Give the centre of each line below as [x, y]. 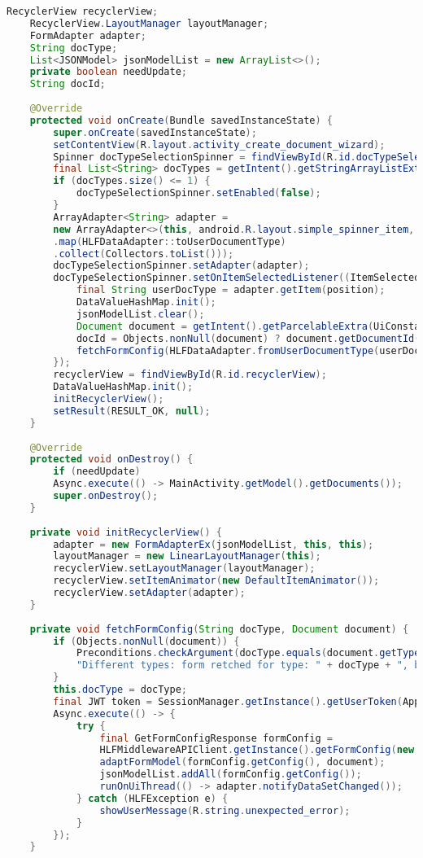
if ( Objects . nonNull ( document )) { [146, 641]
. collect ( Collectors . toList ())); [144, 254]
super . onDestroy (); [106, 496]
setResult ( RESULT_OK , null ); [132, 411]
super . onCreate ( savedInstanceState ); [155, 132]
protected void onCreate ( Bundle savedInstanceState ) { [181, 120]
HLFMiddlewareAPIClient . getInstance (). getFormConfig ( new [257, 750]
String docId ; [68, 84]
